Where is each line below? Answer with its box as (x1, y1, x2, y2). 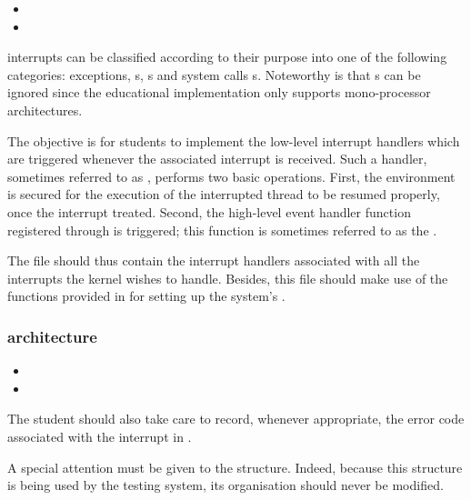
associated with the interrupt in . (7, 426, 192, 445)
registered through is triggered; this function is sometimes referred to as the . (7, 220, 437, 239)
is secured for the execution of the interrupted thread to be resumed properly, (7, 185, 440, 204)
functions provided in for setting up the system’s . (7, 286, 286, 305)
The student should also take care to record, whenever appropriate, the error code (7, 409, 465, 428)
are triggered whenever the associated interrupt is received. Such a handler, (7, 149, 427, 168)
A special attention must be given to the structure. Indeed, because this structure (7, 457, 463, 476)
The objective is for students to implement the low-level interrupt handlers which (7, 131, 460, 150)
